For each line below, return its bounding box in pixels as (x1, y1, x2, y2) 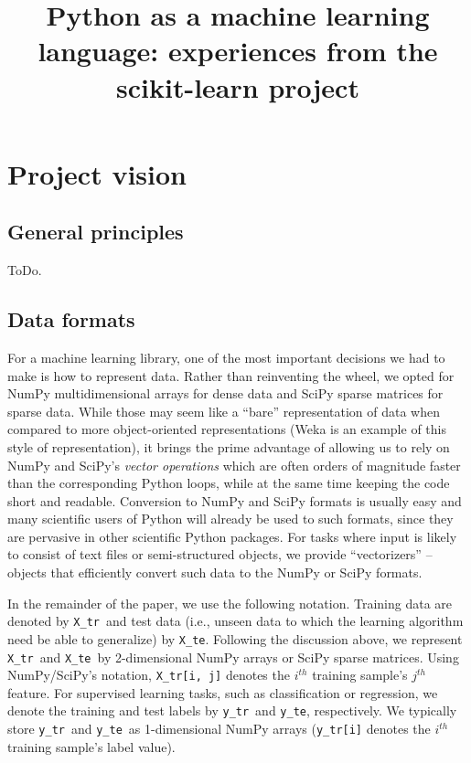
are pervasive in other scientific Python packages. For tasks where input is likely (7, 526, 457, 546)
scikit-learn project (116, 68, 359, 105)
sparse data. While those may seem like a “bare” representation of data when (7, 401, 440, 420)
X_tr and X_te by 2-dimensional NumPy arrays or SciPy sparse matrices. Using (7, 647, 459, 666)
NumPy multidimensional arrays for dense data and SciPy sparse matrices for (7, 384, 444, 403)
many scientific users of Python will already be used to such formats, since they (7, 509, 454, 528)
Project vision (7, 154, 187, 192)
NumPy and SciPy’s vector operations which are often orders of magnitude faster (7, 455, 461, 474)
